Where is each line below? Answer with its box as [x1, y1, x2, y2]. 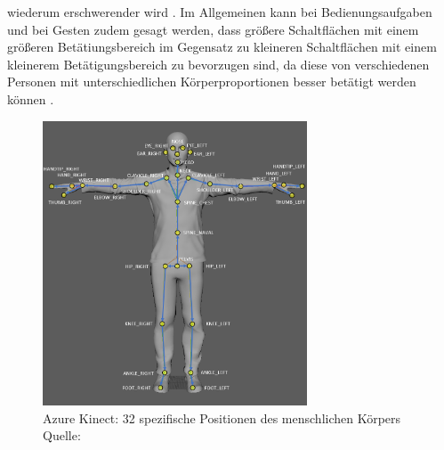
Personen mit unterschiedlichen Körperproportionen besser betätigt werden [7, 72, 416, 91]
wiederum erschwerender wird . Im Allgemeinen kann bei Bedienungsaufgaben [7, 3, 432, 20]
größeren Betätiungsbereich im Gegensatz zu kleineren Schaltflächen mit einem [7, 37, 437, 56]
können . [7, 89, 54, 108]
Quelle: [43, 426, 81, 445]
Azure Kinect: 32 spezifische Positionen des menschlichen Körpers [43, 408, 401, 427]
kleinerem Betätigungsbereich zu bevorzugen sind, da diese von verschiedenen [7, 54, 430, 73]
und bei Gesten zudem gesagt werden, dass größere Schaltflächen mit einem [7, 20, 419, 38]
